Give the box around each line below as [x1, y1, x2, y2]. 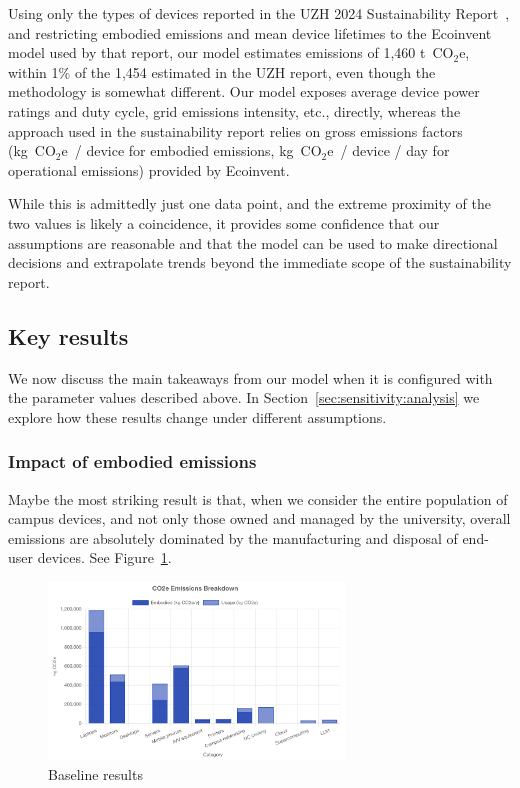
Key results [8, 320, 129, 351]
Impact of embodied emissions [8, 449, 257, 474]
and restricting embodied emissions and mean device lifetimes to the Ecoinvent [8, 22, 492, 43]
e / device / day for [327, 140, 450, 161]
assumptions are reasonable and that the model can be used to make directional [8, 232, 498, 253]
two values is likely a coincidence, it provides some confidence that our [8, 212, 440, 233]
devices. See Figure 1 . [37, 547, 172, 568]
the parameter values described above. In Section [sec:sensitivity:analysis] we [8, 387, 480, 408]
